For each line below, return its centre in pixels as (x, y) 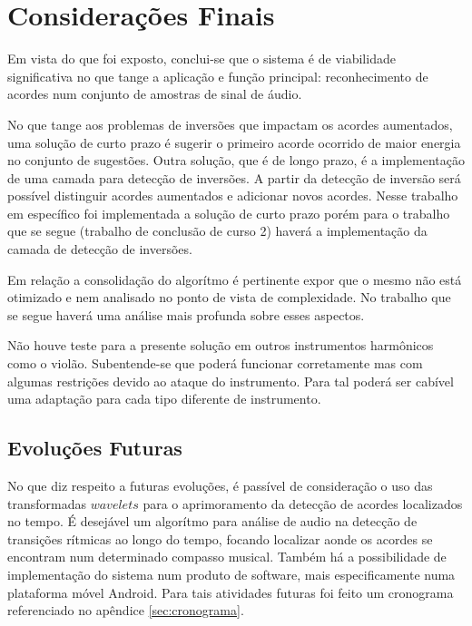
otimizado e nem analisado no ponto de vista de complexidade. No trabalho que (229, 297)
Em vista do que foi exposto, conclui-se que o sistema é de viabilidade (202, 59)
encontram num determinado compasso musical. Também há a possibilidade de (227, 557)
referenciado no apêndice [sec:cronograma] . (126, 610)
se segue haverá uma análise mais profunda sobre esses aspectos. (186, 314)
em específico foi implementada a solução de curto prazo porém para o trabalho (229, 213)
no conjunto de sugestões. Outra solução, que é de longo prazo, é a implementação (236, 160)
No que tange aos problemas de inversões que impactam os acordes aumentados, (230, 124)
